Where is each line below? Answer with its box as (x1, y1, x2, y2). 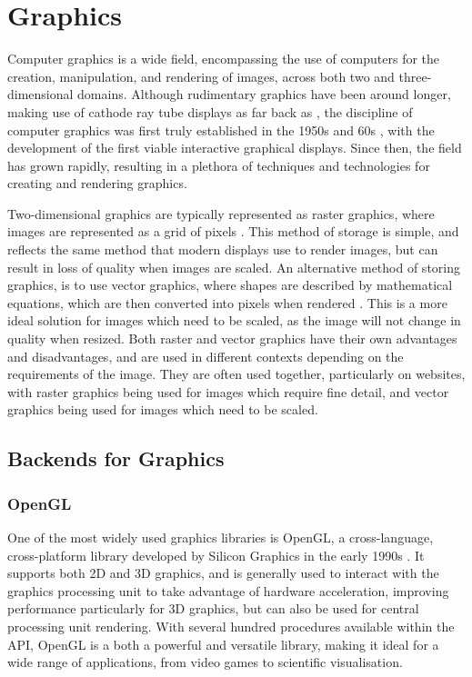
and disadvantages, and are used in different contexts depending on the (7, 346, 404, 365)
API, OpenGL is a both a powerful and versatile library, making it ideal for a (7, 634, 439, 653)
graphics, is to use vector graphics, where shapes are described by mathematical (7, 275, 453, 294)
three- (398, 66, 432, 85)
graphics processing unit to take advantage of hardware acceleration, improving (7, 581, 449, 600)
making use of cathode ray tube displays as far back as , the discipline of (7, 102, 413, 121)
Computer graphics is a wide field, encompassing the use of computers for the (7, 49, 440, 68)
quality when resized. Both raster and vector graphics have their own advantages (7, 329, 457, 348)
